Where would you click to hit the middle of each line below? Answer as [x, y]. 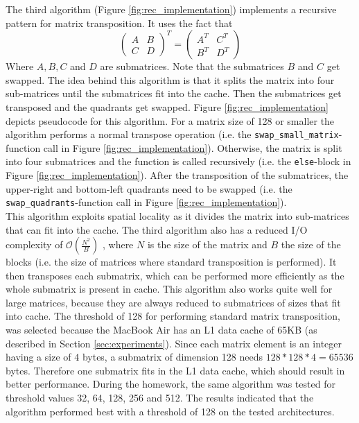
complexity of [34, 244]
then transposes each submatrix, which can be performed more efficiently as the [175, 275]
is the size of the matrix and [207, 244]
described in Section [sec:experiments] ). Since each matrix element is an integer [174, 343]
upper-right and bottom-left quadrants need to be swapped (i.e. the [149, 188]
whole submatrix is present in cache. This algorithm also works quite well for [169, 289]
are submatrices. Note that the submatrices [192, 66]
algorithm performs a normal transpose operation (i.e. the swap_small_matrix [172, 134]
